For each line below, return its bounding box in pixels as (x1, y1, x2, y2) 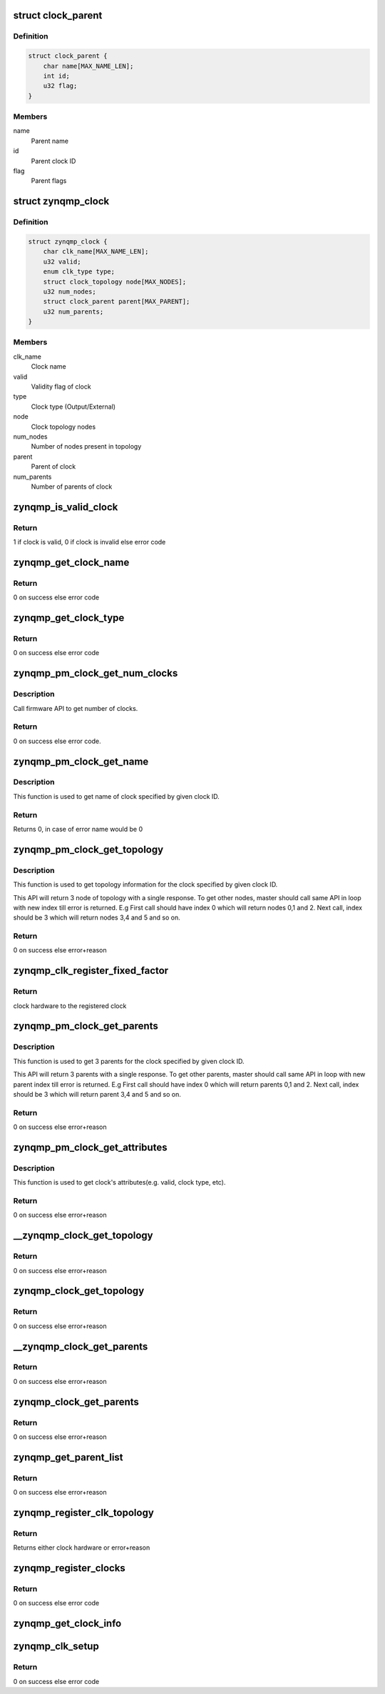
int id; (43, 71, 71, 80)
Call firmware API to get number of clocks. (13, 704, 138, 712)
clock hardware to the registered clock (13, 1001, 127, 1010)
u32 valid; (43, 257, 81, 266)
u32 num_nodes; (43, 287, 96, 296)
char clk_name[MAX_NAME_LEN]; (43, 247, 149, 256)
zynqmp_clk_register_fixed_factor (13, 965, 169, 977)
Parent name (31, 136, 69, 145)
